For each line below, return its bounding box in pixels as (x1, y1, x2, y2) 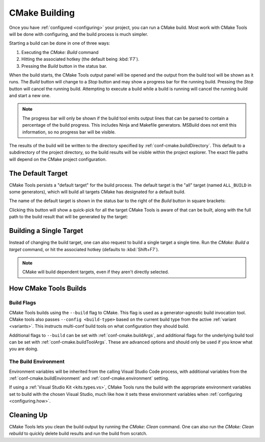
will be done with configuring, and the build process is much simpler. (9, 31, 148, 37)
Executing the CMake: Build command (21, 49, 99, 55)
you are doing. (9, 346, 39, 352)
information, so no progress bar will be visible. (22, 129, 116, 135)
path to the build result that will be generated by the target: (9, 214, 129, 220)
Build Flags (9, 299, 36, 306)
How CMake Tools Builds (9, 285, 87, 293)
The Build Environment (9, 358, 65, 365)
